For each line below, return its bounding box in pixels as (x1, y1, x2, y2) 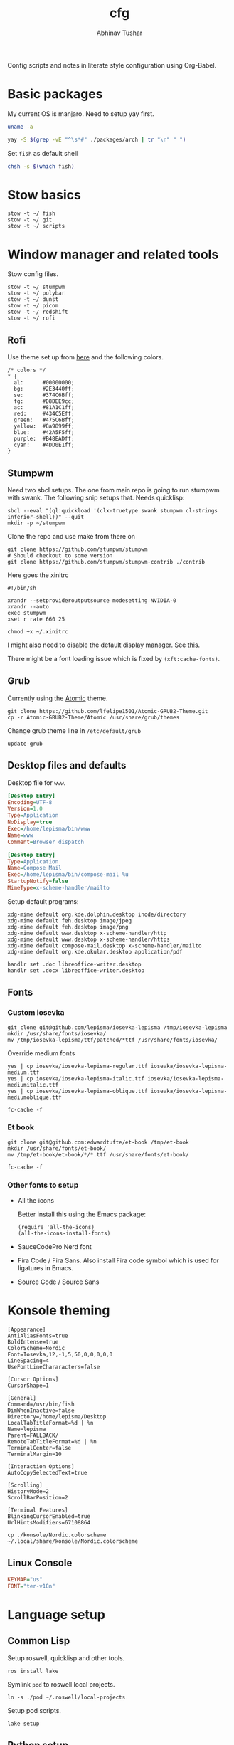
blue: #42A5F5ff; (14, 429, 75, 436)
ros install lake (7, 1667, 59, 1675)
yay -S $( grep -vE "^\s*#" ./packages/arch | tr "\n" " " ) (7, 136, 186, 143)
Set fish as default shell (7, 149, 78, 157)
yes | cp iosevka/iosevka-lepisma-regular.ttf (7, 1063, 148, 1070)
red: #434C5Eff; (14, 411, 75, 418)
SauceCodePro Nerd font (17, 1243, 92, 1251)
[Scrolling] (7, 1482, 43, 1489)
